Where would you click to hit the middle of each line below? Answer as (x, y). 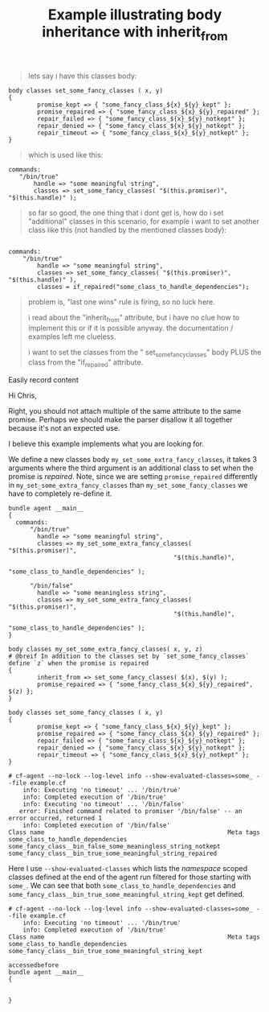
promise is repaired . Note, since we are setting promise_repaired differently (133, 477)
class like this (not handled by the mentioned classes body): (127, 229)
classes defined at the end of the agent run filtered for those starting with (130, 877)
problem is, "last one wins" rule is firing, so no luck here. (121, 302)
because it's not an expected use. (64, 428)
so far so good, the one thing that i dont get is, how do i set (126, 213)
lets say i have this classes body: (82, 76)
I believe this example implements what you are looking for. (106, 444)
